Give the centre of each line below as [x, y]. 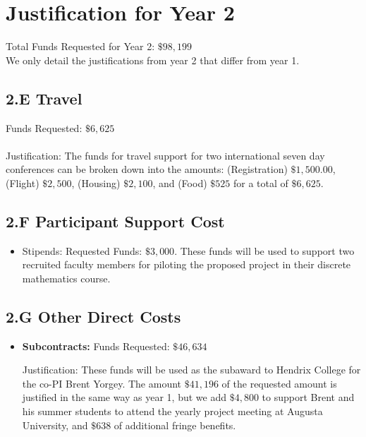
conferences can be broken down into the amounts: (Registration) [147, 169]
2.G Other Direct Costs [93, 316]
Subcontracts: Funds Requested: [96, 346]
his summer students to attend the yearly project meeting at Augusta [172, 411]
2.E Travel [44, 98]
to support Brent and [308, 397]
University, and [55, 425]
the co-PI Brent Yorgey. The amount [102, 383]
